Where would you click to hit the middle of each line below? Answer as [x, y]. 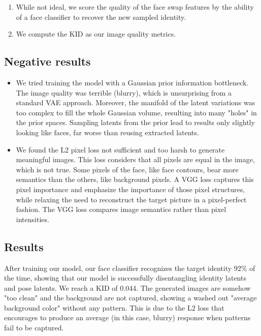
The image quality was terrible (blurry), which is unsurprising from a [124, 92]
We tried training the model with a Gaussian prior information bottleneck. [132, 82]
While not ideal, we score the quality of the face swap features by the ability [135, 7]
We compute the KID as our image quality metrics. [96, 34]
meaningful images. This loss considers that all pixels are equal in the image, [135, 159]
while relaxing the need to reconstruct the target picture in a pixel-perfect [131, 199]
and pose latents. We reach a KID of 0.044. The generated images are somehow [127, 287]
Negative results [47, 61]
